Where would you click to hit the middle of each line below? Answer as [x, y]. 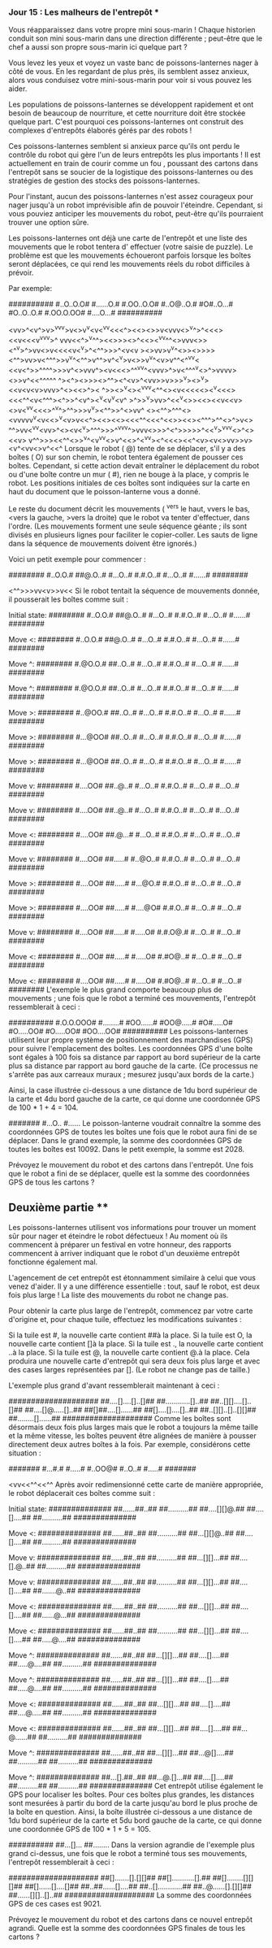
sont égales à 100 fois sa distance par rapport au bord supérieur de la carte [135, 1057]
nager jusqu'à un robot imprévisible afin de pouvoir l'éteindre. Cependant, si [136, 205]
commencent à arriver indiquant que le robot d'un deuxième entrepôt [124, 1253]
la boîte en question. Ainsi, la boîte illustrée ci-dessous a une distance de [131, 1811]
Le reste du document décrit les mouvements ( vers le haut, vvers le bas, [129, 508]
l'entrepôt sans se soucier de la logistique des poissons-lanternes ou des [131, 172]
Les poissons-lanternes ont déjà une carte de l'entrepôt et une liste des [128, 238]
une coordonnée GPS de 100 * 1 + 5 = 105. [80, 1828]
